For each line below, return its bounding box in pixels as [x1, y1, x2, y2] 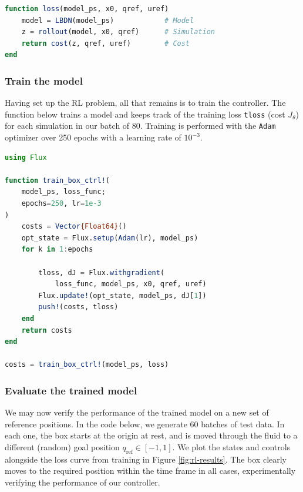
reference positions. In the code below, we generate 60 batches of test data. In [5, 417, 285, 430]
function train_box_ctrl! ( [5, 176, 110, 185]
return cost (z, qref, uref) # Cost [21, 39, 190, 48]
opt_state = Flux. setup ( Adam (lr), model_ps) [21, 233, 198, 242]
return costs [21, 326, 72, 334]
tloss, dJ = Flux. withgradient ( [38, 268, 165, 277]
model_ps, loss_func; [21, 188, 106, 196]
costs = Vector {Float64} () [21, 222, 127, 231]
